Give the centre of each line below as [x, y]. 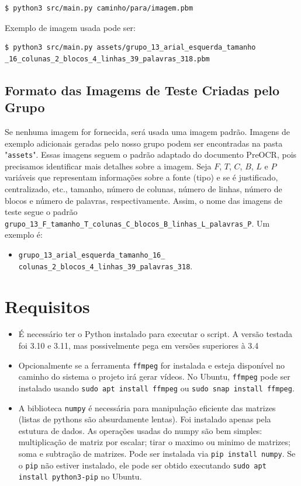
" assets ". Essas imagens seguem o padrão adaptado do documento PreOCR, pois [151, 155]
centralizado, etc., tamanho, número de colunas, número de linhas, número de [143, 189]
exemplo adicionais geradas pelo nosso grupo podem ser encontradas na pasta [144, 143]
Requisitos [47, 306]
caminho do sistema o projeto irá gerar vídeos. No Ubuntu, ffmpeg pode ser [154, 376]
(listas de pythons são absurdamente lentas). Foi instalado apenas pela [145, 419]
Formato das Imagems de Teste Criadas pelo [142, 90]
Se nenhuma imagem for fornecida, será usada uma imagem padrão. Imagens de [148, 131]
